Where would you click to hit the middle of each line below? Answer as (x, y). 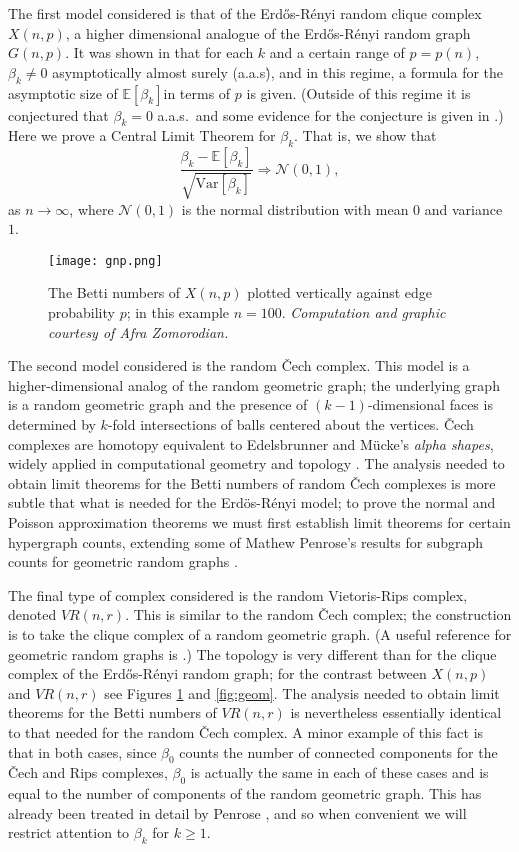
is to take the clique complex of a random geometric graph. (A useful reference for (260, 633)
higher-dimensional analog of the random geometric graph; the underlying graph (254, 384)
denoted (32, 614)
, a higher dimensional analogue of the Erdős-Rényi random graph (268, 32)
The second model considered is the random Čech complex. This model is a (239, 365)
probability (81, 312)
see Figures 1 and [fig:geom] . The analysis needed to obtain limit (302, 692)
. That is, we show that (365, 135)
